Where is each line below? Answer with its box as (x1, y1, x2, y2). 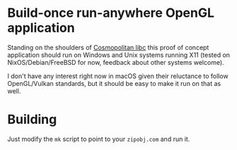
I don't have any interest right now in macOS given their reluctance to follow (7, 72, 229, 80)
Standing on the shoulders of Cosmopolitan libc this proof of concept (7, 43, 209, 51)
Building (7, 111, 57, 127)
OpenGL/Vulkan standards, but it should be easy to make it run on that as (7, 79, 221, 87)
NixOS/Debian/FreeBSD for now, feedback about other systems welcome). (7, 58, 224, 66)
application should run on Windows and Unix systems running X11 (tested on (7, 51, 231, 59)
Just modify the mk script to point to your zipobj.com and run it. (7, 135, 190, 143)
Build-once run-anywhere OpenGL (7, 5, 214, 21)
